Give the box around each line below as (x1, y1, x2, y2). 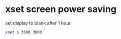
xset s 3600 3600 (5, 29, 42, 34)
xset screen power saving (5, 3, 117, 15)
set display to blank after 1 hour (5, 20, 71, 26)
